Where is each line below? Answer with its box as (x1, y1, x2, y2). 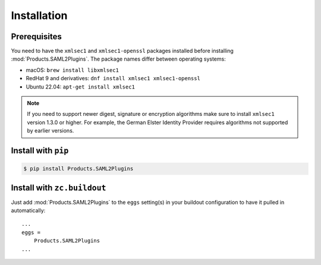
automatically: (11, 207, 46, 214)
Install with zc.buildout (11, 182, 106, 193)
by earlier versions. (27, 127, 74, 134)
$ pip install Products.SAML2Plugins (23, 165, 134, 172)
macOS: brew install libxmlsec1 (26, 66, 119, 74)
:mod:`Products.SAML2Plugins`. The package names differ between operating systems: (11, 55, 226, 62)
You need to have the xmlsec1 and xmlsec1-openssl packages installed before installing (11, 48, 234, 55)
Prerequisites (11, 31, 62, 42)
